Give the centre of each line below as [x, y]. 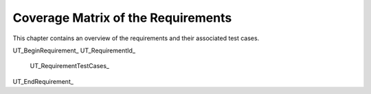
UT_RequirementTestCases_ [70, 66]
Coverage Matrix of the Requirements [122, 18]
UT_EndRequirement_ [43, 81]
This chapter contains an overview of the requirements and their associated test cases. [136, 38]
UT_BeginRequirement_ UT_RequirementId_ [74, 50]
